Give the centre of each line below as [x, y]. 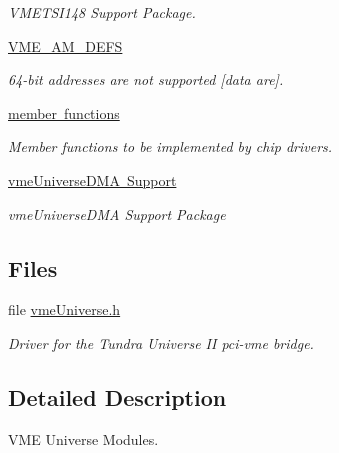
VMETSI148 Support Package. [102, 12]
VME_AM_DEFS [65, 45]
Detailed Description [117, 396]
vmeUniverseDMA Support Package [117, 213]
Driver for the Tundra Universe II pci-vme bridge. [161, 342]
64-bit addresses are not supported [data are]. [146, 79]
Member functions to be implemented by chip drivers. [170, 146]
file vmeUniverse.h [64, 309]
